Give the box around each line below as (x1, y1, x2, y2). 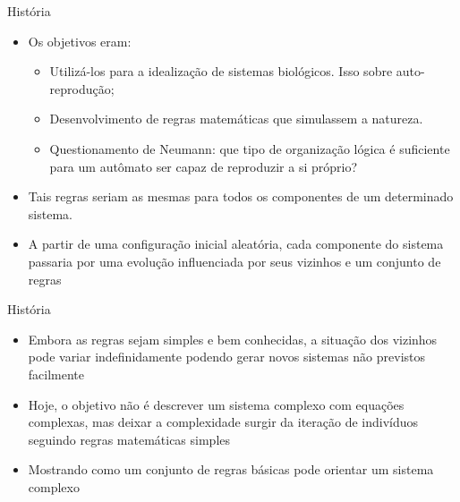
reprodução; (49, 79, 115, 98)
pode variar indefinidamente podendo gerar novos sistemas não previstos (28, 347, 426, 366)
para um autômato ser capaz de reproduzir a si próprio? (49, 157, 358, 175)
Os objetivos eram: (28, 31, 132, 50)
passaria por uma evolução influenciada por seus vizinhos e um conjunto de (28, 251, 441, 270)
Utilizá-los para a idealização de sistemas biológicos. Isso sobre (49, 62, 393, 81)
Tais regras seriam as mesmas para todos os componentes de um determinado (28, 187, 454, 206)
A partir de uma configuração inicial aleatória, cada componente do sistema (28, 234, 444, 253)
